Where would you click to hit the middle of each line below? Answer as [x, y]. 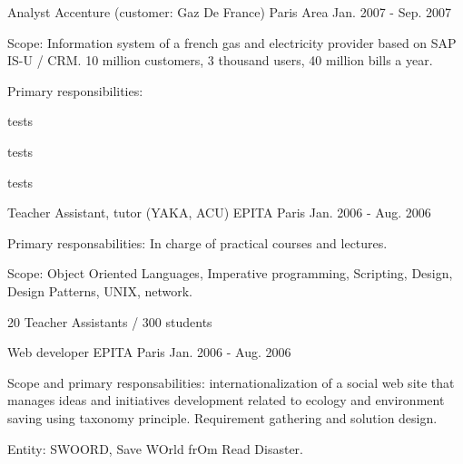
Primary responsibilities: [75, 90]
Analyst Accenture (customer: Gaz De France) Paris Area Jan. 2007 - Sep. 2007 [229, 12]
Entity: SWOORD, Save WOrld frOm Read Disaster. [155, 448]
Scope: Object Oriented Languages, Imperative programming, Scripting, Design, [230, 273]
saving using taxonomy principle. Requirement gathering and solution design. [222, 417]
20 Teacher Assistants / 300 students [110, 321]
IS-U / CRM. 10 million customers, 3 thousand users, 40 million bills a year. [220, 60]
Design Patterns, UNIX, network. [100, 290]
